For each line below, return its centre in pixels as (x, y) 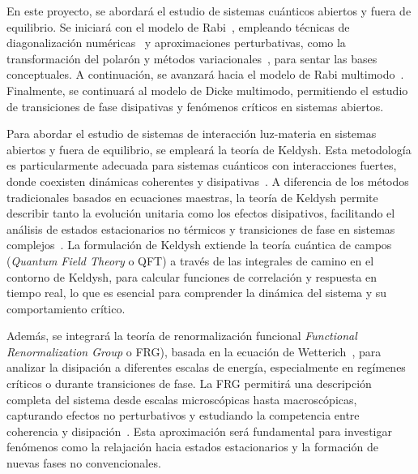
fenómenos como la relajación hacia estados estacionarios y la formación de (192, 447)
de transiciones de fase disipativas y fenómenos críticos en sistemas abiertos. (195, 106)
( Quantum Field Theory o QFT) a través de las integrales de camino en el (190, 260)
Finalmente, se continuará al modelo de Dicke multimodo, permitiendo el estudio (207, 90)
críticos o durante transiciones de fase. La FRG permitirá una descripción (189, 384)
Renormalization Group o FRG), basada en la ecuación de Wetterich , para (194, 351)
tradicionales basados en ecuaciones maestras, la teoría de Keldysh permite (192, 197)
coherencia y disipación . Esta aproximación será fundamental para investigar (199, 431)
